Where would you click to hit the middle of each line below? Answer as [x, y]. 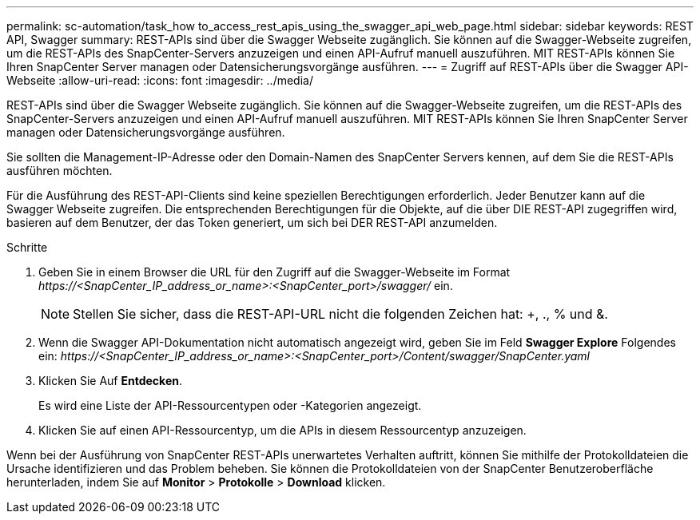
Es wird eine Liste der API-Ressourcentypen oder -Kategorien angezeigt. [230, 405]
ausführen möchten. [60, 171]
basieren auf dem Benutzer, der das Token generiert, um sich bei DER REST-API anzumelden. [252, 222]
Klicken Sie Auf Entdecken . [110, 381]
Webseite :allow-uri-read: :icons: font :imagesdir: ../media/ [160, 80]
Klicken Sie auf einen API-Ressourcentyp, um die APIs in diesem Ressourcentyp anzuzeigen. [282, 430]
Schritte [27, 247]
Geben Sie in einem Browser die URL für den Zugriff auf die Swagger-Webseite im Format [274, 272]
